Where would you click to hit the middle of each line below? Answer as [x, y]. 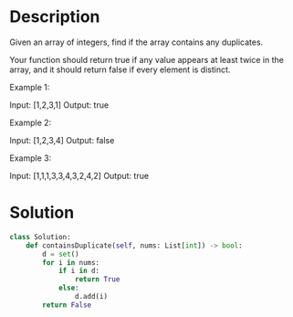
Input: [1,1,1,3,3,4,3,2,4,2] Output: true [79, 175]
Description [55, 17]
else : [68, 288]
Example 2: [31, 122]
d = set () [61, 254]
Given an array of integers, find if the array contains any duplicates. [136, 42]
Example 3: [31, 158]
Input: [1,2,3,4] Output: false [62, 140]
